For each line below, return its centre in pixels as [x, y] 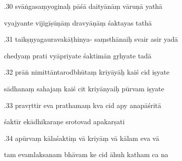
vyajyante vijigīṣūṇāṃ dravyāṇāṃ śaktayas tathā [78, 22]
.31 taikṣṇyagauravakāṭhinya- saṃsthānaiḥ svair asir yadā [91, 39]
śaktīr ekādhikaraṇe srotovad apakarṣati [64, 121]
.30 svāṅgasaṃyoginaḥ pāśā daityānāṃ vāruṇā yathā [83, 6]
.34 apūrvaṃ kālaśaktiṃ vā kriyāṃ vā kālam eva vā [82, 138]
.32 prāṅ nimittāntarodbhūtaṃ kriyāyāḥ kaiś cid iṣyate [87, 72]
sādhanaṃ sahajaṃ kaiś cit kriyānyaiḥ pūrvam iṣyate [84, 88]
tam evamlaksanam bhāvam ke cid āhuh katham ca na [86, 154]
